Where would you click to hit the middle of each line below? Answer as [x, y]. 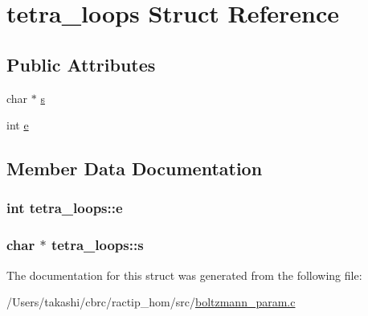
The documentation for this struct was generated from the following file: [184, 275]
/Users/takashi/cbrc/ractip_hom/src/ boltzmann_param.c [151, 302]
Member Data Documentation [135, 168]
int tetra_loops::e [65, 208]
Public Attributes [81, 64]
